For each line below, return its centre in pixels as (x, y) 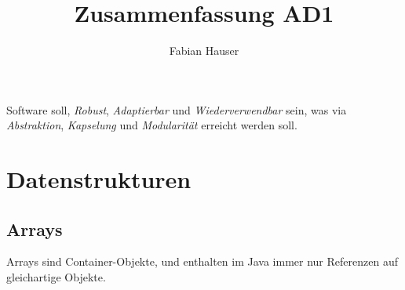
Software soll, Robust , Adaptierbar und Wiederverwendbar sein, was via (177, 109)
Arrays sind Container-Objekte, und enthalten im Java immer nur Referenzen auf (202, 261)
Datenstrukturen (99, 179)
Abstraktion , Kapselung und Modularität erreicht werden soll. (152, 125)
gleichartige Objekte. (56, 277)
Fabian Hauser (204, 51)
